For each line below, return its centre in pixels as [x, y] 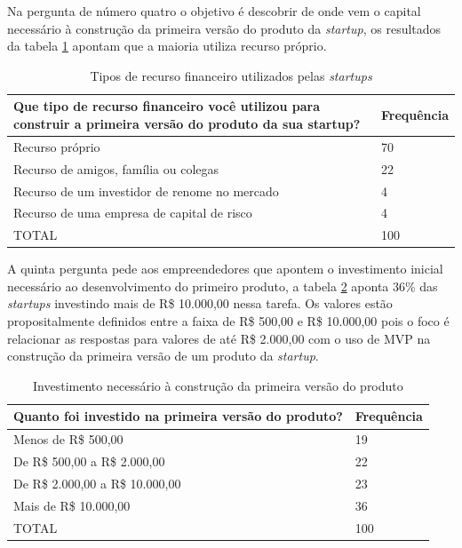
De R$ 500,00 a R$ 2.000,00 [89, 461]
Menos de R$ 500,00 [68, 439]
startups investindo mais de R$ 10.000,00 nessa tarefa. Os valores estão [200, 303]
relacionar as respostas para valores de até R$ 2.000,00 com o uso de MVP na [219, 338]
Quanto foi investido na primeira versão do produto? [178, 416]
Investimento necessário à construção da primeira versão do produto [218, 385]
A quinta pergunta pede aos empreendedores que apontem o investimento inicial [225, 269]
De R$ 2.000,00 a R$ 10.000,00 [97, 483]
